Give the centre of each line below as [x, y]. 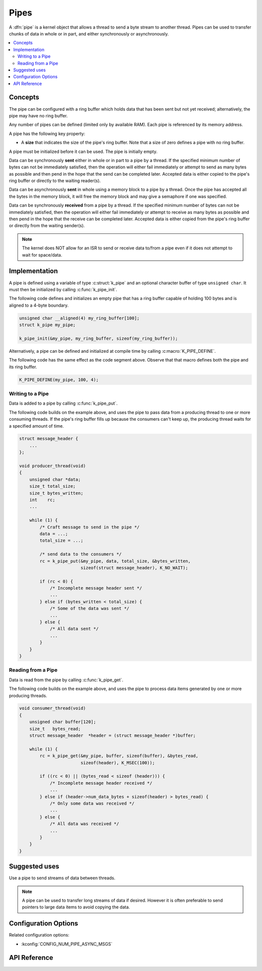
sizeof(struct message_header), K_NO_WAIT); [134, 568]
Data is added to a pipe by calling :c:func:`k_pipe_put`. [63, 403]
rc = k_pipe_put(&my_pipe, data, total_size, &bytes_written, [115, 561]
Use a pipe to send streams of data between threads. [62, 878]
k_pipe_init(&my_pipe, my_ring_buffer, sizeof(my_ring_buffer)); [98, 338]
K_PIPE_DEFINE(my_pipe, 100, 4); [59, 379]
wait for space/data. [42, 255]
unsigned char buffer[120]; [63, 722]
